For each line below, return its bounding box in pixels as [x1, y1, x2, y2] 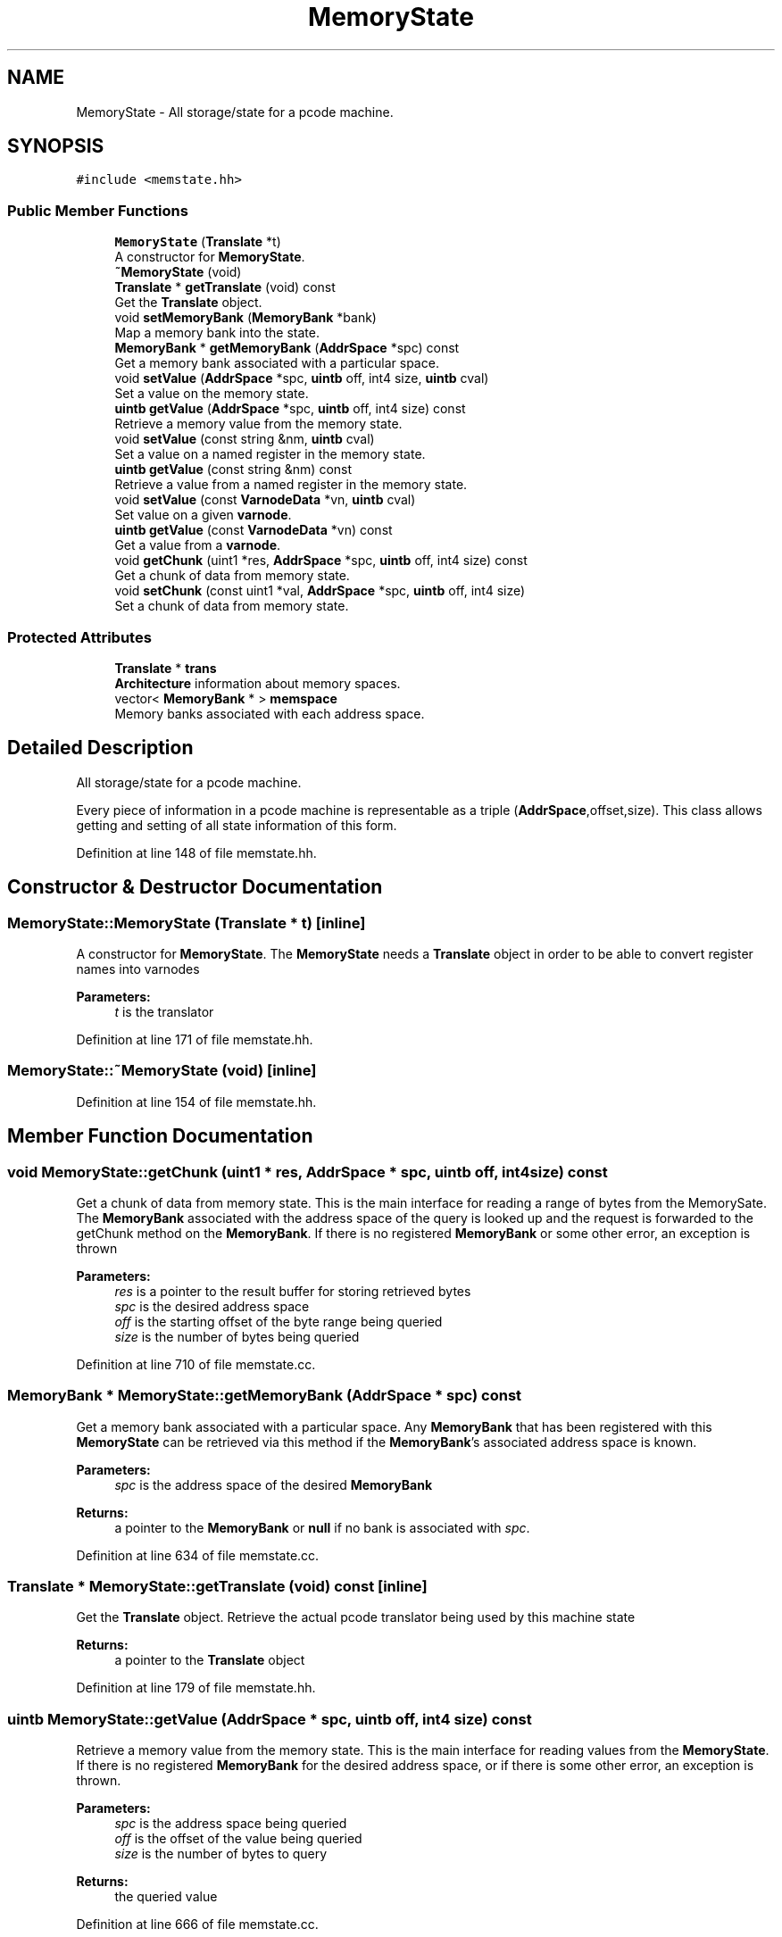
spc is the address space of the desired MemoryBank [114, 1476, 433, 1492]
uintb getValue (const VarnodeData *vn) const [114, 522, 393, 538]
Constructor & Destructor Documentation [7, 876, 383, 899]
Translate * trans [114, 660, 217, 676]
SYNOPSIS [7, 135, 104, 158]
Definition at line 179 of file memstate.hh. [76, 1680, 316, 1696]
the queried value [114, 1889, 218, 1905]
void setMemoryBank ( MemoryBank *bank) [114, 310, 377, 326]
